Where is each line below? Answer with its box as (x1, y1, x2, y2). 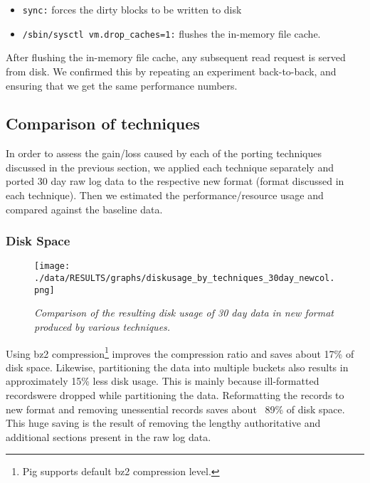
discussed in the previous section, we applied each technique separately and (6, 159, 334, 174)
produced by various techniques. (34, 319, 171, 334)
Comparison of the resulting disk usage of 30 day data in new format (34, 305, 334, 320)
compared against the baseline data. (6, 201, 163, 216)
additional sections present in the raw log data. (6, 429, 211, 444)
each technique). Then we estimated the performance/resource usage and (6, 188, 324, 203)
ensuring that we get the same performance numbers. (6, 78, 238, 92)
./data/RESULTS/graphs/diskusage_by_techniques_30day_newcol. (34, 273, 335, 284)
